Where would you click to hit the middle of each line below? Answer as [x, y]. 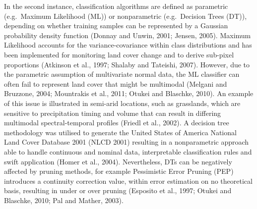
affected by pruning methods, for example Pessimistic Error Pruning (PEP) [119, 171]
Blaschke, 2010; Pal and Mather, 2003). [64, 200]
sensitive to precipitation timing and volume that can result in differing [113, 113]
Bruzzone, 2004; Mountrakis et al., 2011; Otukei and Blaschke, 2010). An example [129, 93]
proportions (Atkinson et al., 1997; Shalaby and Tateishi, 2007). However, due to [127, 64]
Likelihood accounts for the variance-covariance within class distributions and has [128, 45]
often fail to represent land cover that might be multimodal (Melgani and [116, 83]
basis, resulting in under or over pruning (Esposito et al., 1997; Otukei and [118, 190]
